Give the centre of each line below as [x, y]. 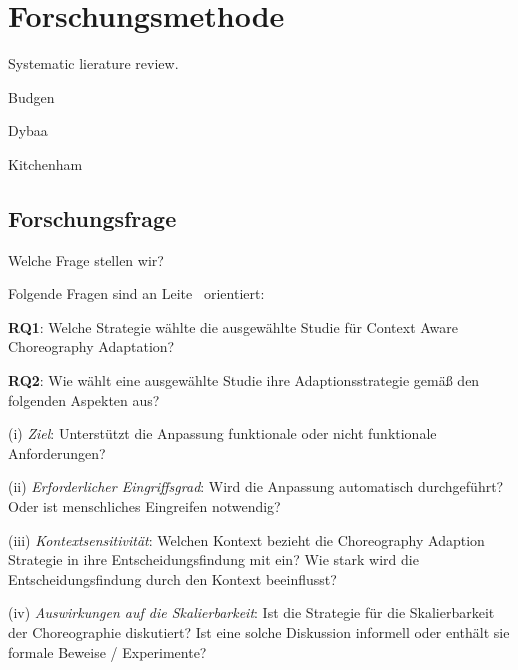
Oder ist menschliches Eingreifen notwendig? [144, 506]
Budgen [31, 96]
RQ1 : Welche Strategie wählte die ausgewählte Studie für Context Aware [233, 326]
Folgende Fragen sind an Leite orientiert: [136, 293]
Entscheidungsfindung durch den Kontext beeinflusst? [172, 578]
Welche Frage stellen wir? [86, 259]
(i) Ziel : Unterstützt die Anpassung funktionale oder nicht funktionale [222, 433]
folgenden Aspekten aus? [84, 399]
